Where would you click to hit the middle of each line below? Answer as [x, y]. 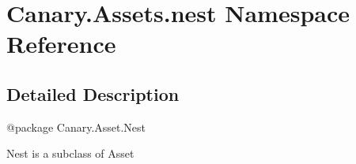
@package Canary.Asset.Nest [76, 127]
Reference [61, 44]
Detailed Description [93, 93]
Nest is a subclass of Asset [70, 153]
